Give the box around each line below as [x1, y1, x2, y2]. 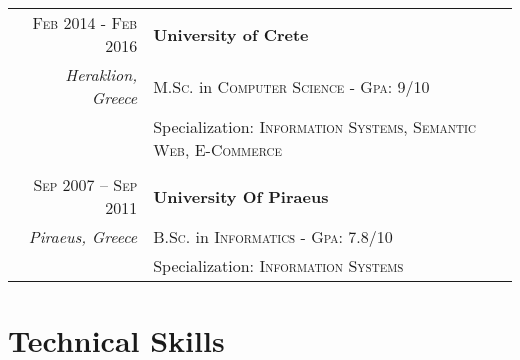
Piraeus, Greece [28, 225, 138, 248]
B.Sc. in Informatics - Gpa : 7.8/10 [153, 225, 393, 248]
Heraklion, [65, 63, 138, 86]
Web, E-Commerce [153, 138, 282, 161]
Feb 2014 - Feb [32, 11, 138, 34]
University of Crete [153, 22, 309, 46]
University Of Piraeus [153, 184, 329, 208]
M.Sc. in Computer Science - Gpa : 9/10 [153, 74, 430, 98]
